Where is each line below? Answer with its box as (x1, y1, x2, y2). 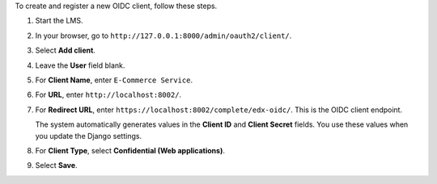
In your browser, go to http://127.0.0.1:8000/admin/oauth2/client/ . (35, 31, 292, 40)
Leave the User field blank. (35, 61, 125, 70)
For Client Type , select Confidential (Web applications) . (35, 145, 226, 155)
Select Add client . (35, 45, 96, 56)
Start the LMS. (35, 16, 84, 26)
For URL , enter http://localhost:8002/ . (35, 90, 182, 100)
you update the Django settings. (35, 131, 142, 140)
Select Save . (35, 161, 78, 170)
